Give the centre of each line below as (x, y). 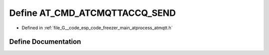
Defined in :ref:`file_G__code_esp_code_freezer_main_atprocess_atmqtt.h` (97, 28)
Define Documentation (45, 42)
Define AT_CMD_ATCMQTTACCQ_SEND (93, 13)
